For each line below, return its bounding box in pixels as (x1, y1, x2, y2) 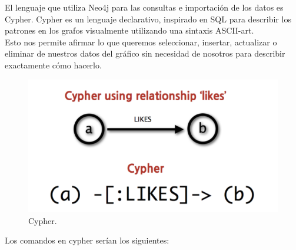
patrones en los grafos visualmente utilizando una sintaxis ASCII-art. (5, 24, 254, 37)
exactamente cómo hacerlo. (5, 58, 102, 71)
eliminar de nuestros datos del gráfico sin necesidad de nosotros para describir (5, 47, 285, 60)
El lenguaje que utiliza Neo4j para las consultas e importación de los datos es (5, 1, 284, 13)
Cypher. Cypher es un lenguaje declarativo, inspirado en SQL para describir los (5, 12, 291, 25)
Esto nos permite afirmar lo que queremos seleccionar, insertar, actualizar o (5, 35, 277, 48)
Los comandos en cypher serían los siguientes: (5, 234, 169, 246)
